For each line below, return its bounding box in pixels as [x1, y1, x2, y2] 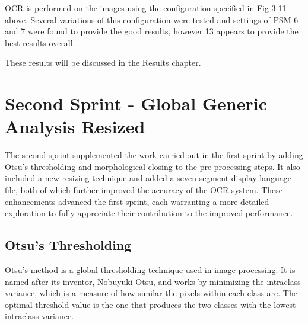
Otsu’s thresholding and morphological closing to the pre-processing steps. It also [5, 160, 300, 172]
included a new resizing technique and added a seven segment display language [5, 172, 291, 184]
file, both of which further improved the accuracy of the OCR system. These [5, 184, 283, 196]
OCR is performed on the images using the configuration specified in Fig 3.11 [5, 2, 287, 14]
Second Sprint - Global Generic [5, 91, 268, 116]
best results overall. [5, 36, 75, 49]
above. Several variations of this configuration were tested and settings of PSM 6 [5, 13, 299, 25]
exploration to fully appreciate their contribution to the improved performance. [5, 207, 293, 219]
